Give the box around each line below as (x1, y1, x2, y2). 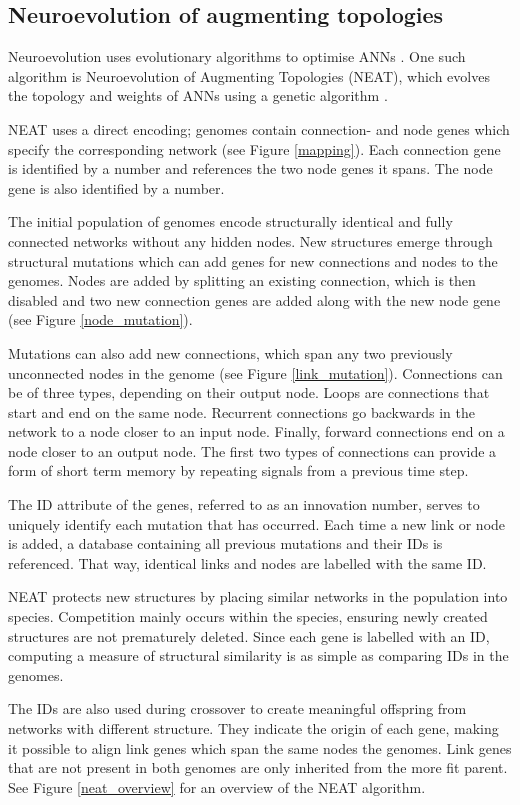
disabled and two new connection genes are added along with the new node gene (8, 289, 501, 310)
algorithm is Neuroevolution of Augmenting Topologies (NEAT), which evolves (8, 65, 490, 86)
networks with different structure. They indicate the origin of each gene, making (8, 718, 499, 739)
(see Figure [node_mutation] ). (8, 309, 193, 330)
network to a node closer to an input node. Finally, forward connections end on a (8, 421, 505, 442)
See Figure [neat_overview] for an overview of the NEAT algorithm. (8, 776, 426, 797)
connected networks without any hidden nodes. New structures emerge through (8, 230, 493, 251)
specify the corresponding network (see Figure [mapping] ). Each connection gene (8, 138, 501, 159)
